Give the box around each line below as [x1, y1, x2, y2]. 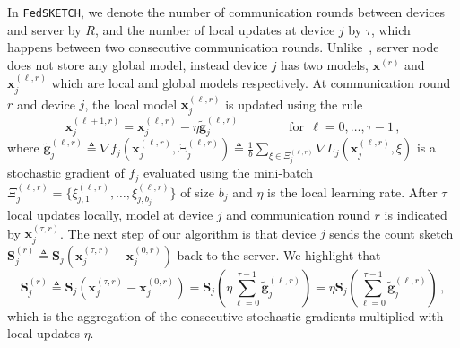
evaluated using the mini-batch [143, 163, 313, 182]
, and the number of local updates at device [94, 20, 335, 39]
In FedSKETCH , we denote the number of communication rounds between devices [7, 3, 446, 21]
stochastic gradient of [7, 163, 125, 182]
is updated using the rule [225, 94, 363, 113]
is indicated [384, 205, 447, 224]
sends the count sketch [329, 223, 454, 242]
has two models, [281, 55, 369, 74]
